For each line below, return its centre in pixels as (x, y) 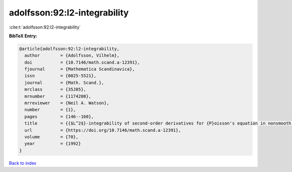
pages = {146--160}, (59, 117)
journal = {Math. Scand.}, (64, 83)
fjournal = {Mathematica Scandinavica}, (80, 69)
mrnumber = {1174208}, (58, 96)
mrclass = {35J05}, (55, 89)
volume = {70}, (52, 137)
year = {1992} (53, 144)
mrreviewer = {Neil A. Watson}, (67, 103)
